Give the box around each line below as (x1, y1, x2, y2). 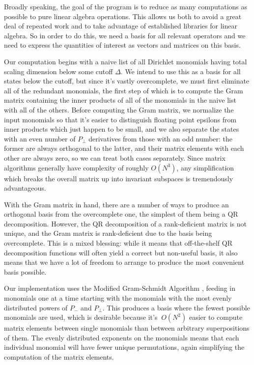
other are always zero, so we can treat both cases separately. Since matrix (4, 152, 226, 163)
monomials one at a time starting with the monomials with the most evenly (4, 293, 232, 303)
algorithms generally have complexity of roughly (4, 162, 149, 172)
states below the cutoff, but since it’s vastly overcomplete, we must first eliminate (4, 76, 250, 86)
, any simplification (176, 162, 234, 172)
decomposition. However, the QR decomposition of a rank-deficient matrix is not (4, 218, 247, 228)
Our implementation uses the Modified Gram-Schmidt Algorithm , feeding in (4, 283, 235, 293)
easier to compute (189, 312, 243, 322)
